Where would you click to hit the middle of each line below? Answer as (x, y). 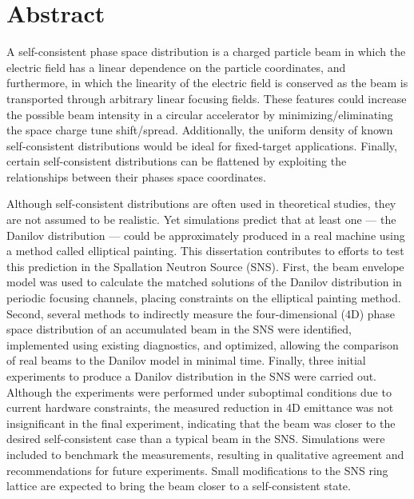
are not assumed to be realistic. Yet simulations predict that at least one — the (201, 220)
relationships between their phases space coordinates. (136, 176)
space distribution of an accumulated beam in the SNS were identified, (179, 329)
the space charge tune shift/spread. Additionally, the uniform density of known (200, 130)
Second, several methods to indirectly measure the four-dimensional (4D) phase (201, 313)
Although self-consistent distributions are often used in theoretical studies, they (201, 204)
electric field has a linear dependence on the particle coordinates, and (176, 67)
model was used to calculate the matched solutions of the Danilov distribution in (204, 282)
